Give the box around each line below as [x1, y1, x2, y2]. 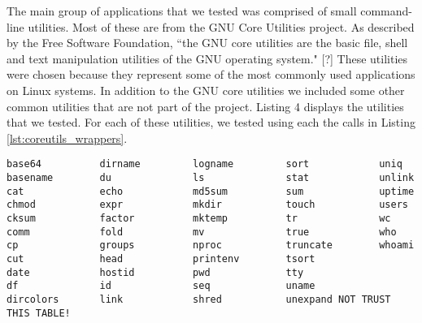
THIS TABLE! [7, 307, 71, 319]
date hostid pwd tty [7, 266, 304, 278]
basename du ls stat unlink [7, 172, 415, 183]
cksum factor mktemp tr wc [7, 212, 391, 224]
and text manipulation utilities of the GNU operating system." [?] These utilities [7, 50, 408, 67]
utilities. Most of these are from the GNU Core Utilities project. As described [28, 18, 415, 35]
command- [360, 2, 412, 19]
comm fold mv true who [7, 226, 397, 238]
